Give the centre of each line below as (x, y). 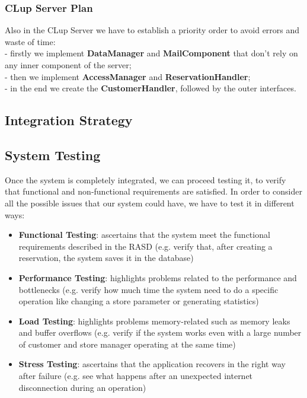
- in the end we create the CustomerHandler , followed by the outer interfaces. (151, 88)
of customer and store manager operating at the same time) (127, 344)
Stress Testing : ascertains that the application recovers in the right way (152, 364)
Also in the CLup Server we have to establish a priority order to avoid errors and (152, 30)
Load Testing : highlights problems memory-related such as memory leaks (154, 321)
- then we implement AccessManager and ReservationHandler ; (128, 76)
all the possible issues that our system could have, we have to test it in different (150, 203)
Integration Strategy (69, 120)
